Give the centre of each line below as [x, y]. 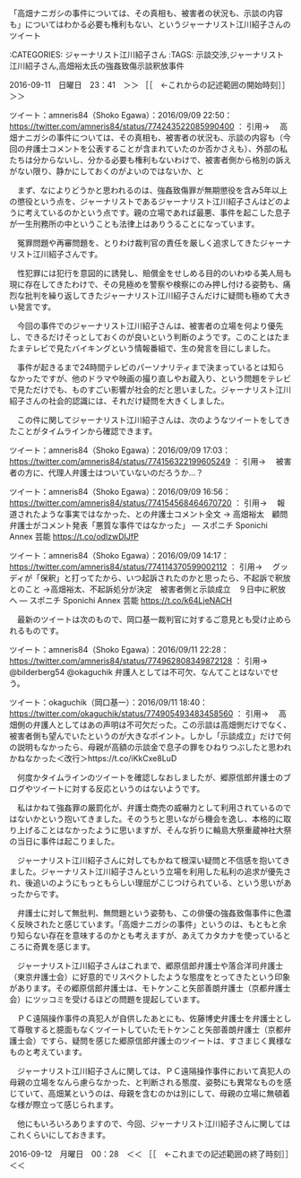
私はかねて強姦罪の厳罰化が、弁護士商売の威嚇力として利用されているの [150, 808]
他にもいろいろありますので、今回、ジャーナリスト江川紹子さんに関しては [154, 1124]
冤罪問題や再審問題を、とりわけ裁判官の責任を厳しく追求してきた [138, 243]
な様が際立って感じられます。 [64, 1104]
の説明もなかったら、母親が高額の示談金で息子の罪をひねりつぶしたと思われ [150, 747]
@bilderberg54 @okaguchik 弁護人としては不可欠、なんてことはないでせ [144, 672]
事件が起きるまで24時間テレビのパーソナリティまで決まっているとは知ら [150, 367]
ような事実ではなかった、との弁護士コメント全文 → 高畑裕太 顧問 [164, 514]
